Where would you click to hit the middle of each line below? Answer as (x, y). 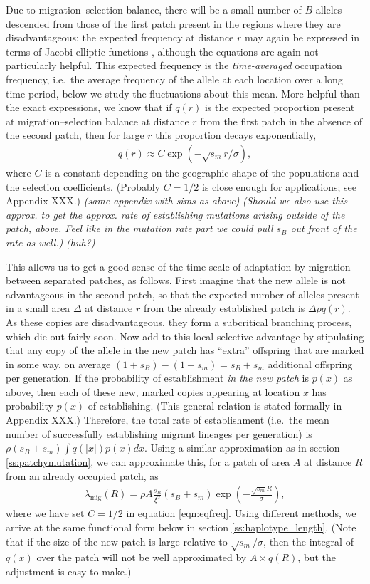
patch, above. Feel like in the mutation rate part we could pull (139, 228)
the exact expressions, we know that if (89, 107)
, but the (317, 557)
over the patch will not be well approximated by (142, 557)
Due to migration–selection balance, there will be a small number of (154, 9)
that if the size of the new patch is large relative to (117, 541)
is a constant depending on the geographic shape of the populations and (202, 172)
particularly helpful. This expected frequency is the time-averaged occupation (174, 65)
